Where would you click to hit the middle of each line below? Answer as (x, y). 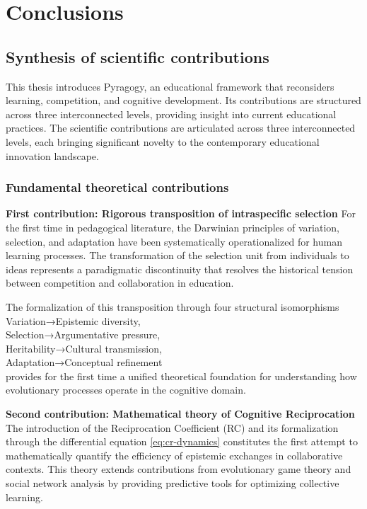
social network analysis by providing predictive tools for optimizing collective (173, 483)
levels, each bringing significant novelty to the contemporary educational (163, 141)
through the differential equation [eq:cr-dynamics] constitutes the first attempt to (182, 441)
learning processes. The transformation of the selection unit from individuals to (177, 255)
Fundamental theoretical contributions (117, 187)
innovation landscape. (52, 155)
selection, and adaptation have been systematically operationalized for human (174, 241)
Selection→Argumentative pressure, (83, 334)
